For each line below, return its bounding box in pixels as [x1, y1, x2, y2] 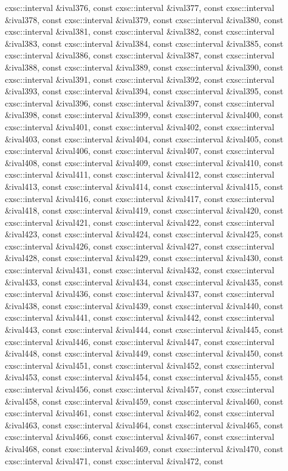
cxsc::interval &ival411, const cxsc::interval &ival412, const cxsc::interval [5, 168, 275, 181]
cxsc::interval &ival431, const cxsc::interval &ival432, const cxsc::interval [5, 263, 275, 276]
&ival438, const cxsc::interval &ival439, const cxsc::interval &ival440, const [5, 299, 284, 312]
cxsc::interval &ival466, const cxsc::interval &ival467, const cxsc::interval [5, 430, 275, 443]
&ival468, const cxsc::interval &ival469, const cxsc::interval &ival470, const [5, 442, 284, 455]
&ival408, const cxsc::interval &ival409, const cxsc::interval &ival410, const [5, 156, 284, 169]
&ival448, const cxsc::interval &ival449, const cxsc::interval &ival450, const [5, 347, 284, 360]
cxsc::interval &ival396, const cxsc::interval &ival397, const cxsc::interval [5, 96, 275, 109]
